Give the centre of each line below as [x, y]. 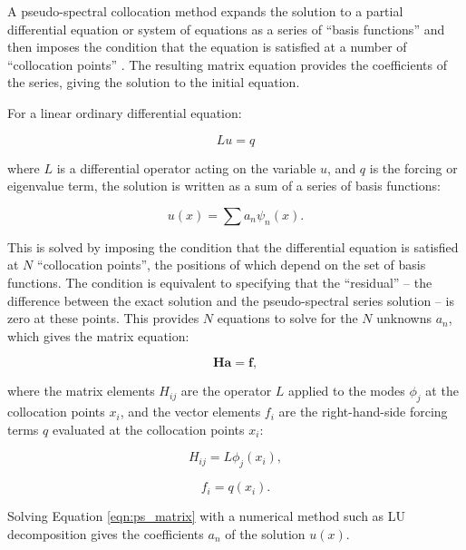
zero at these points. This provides [103, 318]
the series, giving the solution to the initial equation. [154, 82]
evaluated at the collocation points [148, 429]
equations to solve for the [287, 318]
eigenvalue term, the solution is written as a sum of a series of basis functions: [224, 186]
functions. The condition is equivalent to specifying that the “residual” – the [220, 282]
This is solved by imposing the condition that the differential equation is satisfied [233, 246]
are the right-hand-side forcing [363, 412]
